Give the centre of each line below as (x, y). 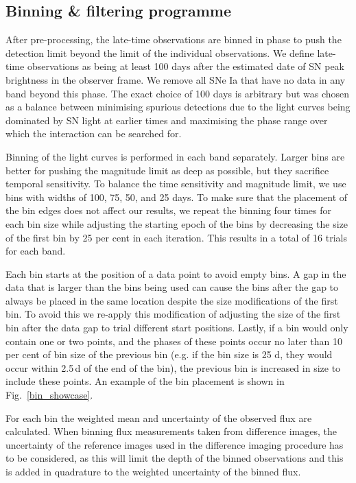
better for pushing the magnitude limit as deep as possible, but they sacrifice (167, 170)
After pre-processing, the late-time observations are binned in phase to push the (174, 39)
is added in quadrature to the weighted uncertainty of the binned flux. (153, 472)
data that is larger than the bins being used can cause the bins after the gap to (172, 287)
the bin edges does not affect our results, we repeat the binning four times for (169, 210)
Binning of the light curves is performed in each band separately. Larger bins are (175, 156)
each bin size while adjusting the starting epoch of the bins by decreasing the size (177, 223)
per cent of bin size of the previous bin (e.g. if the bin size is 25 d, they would (169, 354)
